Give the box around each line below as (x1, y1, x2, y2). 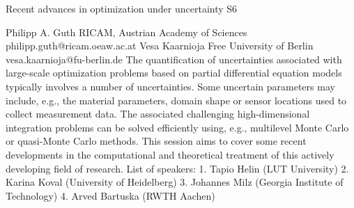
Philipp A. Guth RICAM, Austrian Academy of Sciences (6, 24, 247, 39)
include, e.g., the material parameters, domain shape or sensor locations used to (6, 93, 347, 107)
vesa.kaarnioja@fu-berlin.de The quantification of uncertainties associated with (6, 51, 342, 66)
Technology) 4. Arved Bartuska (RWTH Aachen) (6, 188, 215, 202)
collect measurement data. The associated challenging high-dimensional (6, 106, 310, 121)
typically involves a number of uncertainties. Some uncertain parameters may (6, 79, 335, 93)
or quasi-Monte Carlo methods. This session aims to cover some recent (6, 134, 307, 148)
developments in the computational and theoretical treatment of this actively (6, 147, 334, 161)
